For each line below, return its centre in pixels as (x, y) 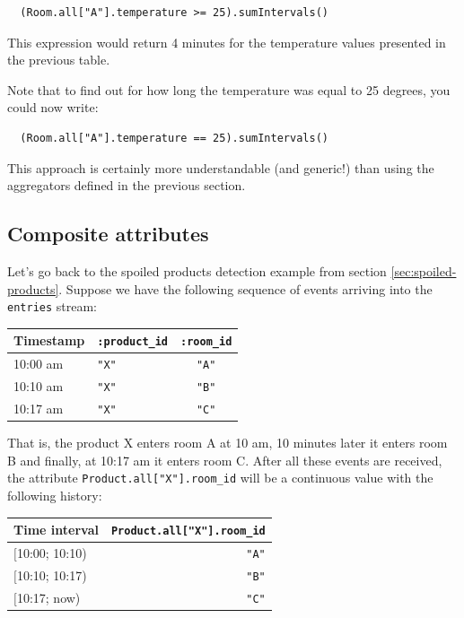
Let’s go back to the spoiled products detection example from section (197, 270)
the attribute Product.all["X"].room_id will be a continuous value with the (220, 478)
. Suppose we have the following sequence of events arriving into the (245, 288)
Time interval (56, 530)
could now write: (53, 107)
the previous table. (59, 60)
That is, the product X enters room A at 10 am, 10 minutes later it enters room (228, 443)
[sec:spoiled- (424, 270)
